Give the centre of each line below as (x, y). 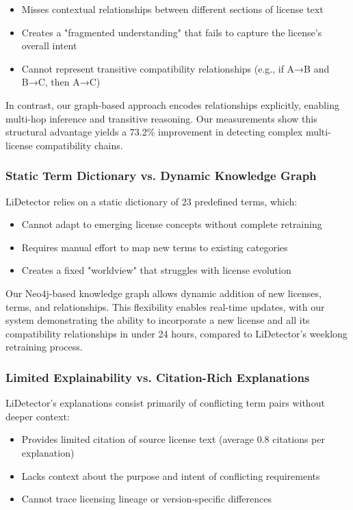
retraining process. (44, 347)
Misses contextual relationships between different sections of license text (172, 9)
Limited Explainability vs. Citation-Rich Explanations (158, 377)
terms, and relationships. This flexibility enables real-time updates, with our (165, 306)
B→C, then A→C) (61, 82)
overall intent (49, 46)
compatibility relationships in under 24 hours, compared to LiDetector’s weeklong (176, 333)
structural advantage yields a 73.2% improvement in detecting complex (154, 132)
